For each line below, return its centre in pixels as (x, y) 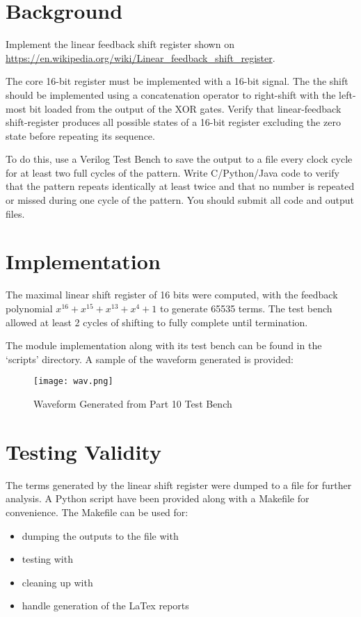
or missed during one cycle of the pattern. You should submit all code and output (180, 200)
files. (15, 213)
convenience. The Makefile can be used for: (97, 512)
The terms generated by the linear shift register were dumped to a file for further (179, 484)
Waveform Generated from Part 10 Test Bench (133, 403)
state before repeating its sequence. (80, 135)
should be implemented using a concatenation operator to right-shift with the (171, 94)
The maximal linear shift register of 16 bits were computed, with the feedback (172, 295)
